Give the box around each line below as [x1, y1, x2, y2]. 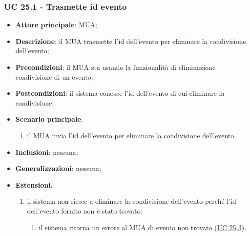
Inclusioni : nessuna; [15, 147, 78, 157]
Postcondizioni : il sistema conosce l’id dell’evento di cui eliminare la [15, 88, 225, 98]
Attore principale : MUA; [15, 20, 97, 30]
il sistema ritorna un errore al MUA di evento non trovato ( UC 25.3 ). [39, 222, 247, 232]
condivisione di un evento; [15, 71, 93, 82]
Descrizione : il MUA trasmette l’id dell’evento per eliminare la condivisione [15, 36, 246, 46]
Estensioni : [15, 179, 53, 190]
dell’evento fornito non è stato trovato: [27, 205, 143, 215]
